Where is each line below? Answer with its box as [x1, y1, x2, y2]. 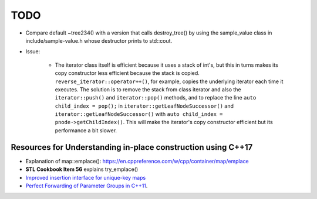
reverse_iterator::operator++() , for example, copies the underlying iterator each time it [55, 78, 284, 85]
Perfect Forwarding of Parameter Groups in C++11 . [25, 182, 148, 189]
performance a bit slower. [55, 126, 117, 134]
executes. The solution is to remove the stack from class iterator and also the [55, 85, 241, 93]
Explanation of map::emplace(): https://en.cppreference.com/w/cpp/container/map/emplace [25, 157, 249, 164]
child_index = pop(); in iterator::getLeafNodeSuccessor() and [55, 102, 234, 109]
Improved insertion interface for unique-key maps [25, 174, 146, 181]
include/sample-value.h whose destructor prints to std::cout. [25, 37, 173, 44]
